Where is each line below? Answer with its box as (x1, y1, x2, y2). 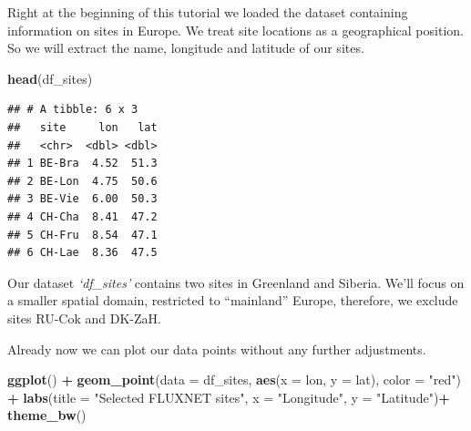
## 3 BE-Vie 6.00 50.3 (7, 192, 158, 206)
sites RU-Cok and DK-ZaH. (7, 308, 161, 327)
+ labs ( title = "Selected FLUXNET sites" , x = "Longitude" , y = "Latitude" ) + (7, 387, 450, 406)
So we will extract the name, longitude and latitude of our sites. (7, 38, 364, 57)
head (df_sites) (7, 68, 93, 87)
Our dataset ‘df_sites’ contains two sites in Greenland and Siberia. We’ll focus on (7, 272, 465, 292)
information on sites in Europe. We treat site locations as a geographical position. (7, 20, 464, 39)
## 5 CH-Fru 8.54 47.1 (7, 228, 158, 241)
